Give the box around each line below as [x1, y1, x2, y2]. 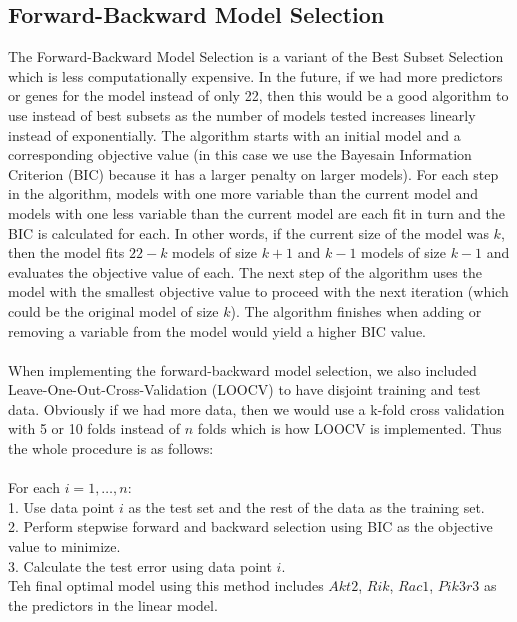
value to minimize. [8, 536, 121, 557]
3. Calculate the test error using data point [8, 555, 272, 576]
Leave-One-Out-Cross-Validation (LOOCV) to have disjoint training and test [8, 379, 481, 400]
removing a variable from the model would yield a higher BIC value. [8, 320, 427, 341]
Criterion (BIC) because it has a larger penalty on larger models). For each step [8, 163, 499, 184]
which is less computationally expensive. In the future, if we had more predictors [8, 65, 503, 86]
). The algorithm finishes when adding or [230, 300, 482, 321]
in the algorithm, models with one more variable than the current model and [8, 183, 479, 204]
